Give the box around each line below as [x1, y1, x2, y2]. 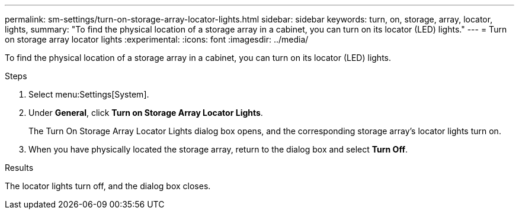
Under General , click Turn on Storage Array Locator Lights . [28, 108, 263, 118]
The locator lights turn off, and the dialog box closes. [5, 181, 211, 191]
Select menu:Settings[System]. [28, 89, 149, 99]
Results [5, 163, 34, 173]
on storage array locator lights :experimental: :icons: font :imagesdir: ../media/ [5, 34, 309, 44]
